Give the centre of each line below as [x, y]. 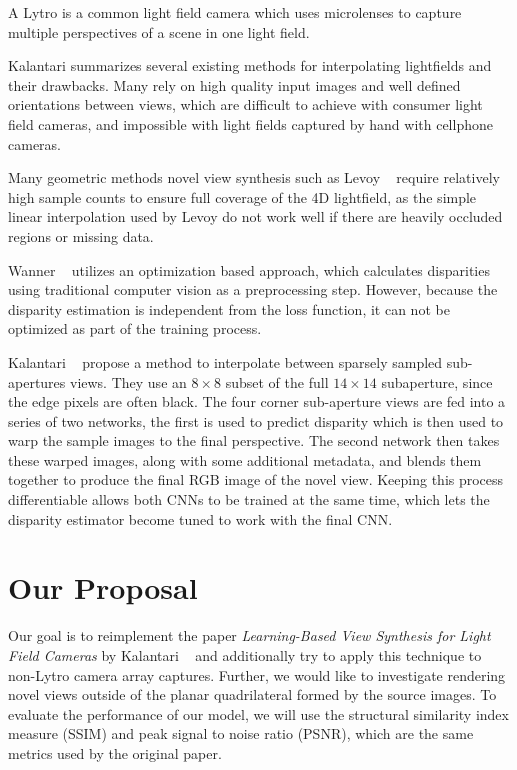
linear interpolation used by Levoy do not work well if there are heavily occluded [255, 216]
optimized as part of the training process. [135, 328]
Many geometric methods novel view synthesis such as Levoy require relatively [254, 177]
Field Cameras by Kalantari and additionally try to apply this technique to [245, 654]
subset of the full [277, 381]
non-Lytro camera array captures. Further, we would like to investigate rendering [257, 674]
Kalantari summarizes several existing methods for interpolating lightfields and [250, 65]
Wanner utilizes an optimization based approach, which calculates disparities [249, 269]
